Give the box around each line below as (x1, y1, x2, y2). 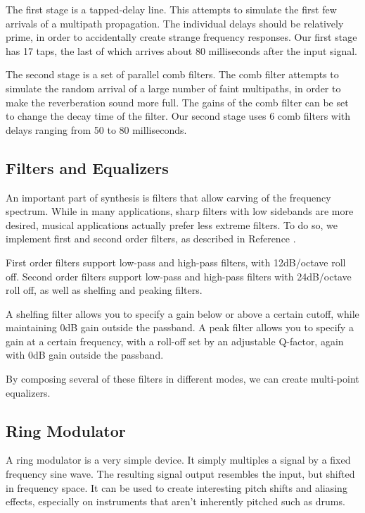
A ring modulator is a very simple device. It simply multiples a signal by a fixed (6, 452, 351, 467)
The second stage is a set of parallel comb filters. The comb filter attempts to (6, 67, 339, 82)
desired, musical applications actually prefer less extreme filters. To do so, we (6, 217, 338, 232)
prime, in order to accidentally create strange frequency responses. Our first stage (6, 30, 357, 44)
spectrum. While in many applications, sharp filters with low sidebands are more (6, 204, 354, 218)
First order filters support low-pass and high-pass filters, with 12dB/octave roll (6, 254, 346, 269)
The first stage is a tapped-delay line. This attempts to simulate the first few (6, 2, 337, 16)
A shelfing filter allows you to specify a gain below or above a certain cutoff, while (6, 306, 359, 321)
